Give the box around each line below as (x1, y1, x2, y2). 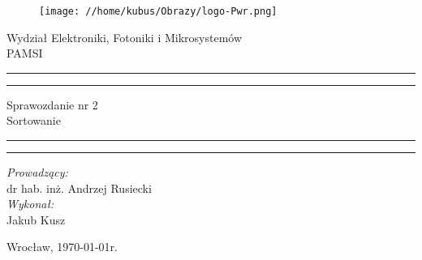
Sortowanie (6, 112, 61, 129)
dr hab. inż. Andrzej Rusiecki (6, 179, 152, 196)
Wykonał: (6, 195, 54, 212)
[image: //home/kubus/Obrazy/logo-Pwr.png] (39, 6, 278, 17)
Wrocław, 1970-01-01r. (6, 238, 118, 255)
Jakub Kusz (6, 211, 66, 228)
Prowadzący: (6, 164, 68, 181)
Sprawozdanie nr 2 (6, 96, 98, 113)
